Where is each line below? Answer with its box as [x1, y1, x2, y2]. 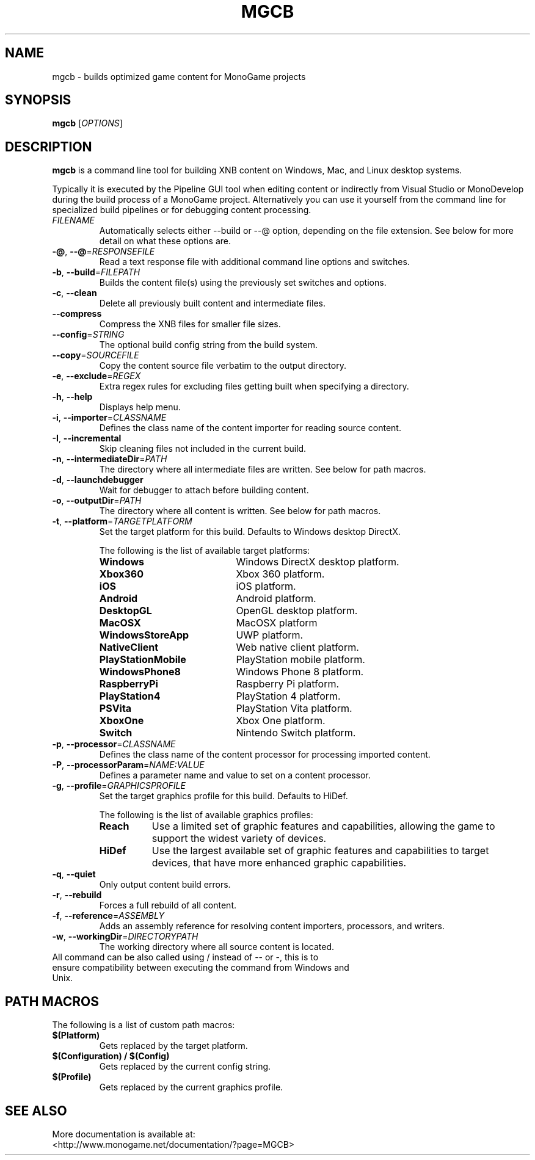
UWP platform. [236, 629, 304, 642]
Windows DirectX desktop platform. [236, 556, 399, 568]
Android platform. [236, 592, 316, 605]
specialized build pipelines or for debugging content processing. [52, 205, 311, 216]
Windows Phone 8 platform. [236, 665, 364, 678]
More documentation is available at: [52, 1128, 195, 1139]
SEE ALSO [5, 1103, 67, 1118]
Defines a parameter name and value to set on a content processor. [99, 770, 371, 781]
